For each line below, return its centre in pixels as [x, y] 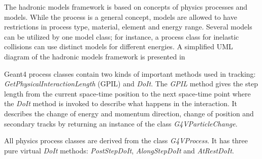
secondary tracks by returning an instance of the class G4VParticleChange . [121, 123]
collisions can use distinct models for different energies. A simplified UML [119, 46]
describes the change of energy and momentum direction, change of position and [129, 113]
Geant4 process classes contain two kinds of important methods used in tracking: [130, 73]
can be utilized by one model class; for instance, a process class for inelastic [122, 36]
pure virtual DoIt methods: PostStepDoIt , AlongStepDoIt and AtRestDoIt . [119, 150]
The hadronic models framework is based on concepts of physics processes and [126, 7]
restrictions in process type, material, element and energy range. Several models [128, 27]
